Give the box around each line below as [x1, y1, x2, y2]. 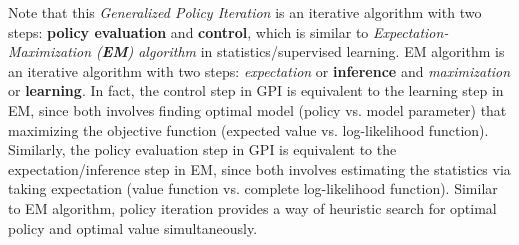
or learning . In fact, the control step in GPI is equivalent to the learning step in [8, 80, 504, 101]
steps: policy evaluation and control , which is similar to [8, 21, 369, 42]
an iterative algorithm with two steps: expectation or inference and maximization [8, 60, 511, 81]
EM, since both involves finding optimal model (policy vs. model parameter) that [8, 99, 507, 120]
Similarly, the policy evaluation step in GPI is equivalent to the [8, 139, 397, 160]
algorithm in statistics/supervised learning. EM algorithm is [138, 41, 505, 62]
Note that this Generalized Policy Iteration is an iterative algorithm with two [8, 2, 482, 22]
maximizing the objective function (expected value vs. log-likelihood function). [8, 119, 489, 140]
